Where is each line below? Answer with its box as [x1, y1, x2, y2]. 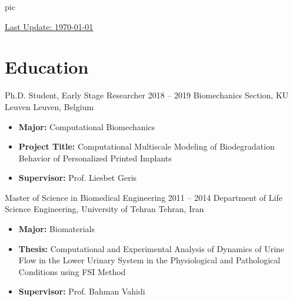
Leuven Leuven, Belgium [5, 100, 94, 113]
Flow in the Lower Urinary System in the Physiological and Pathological [18, 254, 281, 266]
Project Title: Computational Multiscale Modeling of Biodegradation [18, 140, 275, 153]
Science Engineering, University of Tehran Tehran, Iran [5, 203, 204, 215]
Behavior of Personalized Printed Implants [18, 151, 172, 164]
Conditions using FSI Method [18, 265, 126, 277]
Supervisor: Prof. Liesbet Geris [18, 171, 137, 184]
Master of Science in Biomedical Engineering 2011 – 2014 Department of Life [5, 191, 282, 203]
